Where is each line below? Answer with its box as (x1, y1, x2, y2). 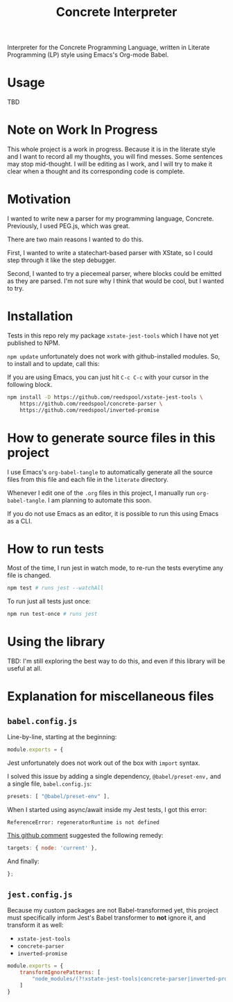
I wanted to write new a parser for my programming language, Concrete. (7, 214, 214, 223)
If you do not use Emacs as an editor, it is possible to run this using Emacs (7, 509, 219, 517)
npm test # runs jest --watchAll (7, 585, 104, 591)
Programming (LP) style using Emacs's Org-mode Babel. (7, 51, 169, 59)
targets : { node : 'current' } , (7, 844, 98, 852)
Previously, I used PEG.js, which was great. (7, 222, 130, 230)
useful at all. (7, 664, 42, 673)
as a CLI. (7, 517, 33, 525)
